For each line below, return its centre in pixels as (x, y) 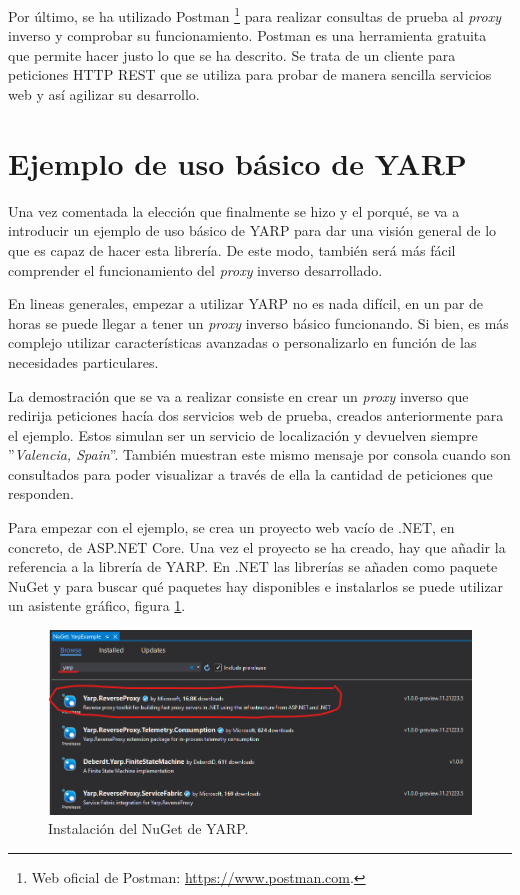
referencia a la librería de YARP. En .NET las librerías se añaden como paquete (253, 566)
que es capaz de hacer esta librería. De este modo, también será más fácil (232, 249)
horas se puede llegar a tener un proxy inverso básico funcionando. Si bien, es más (258, 322)
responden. (41, 493)
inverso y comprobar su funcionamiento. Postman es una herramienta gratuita (247, 35)
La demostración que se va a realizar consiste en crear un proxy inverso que (238, 395)
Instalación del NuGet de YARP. (148, 828)
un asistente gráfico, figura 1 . (97, 605)
